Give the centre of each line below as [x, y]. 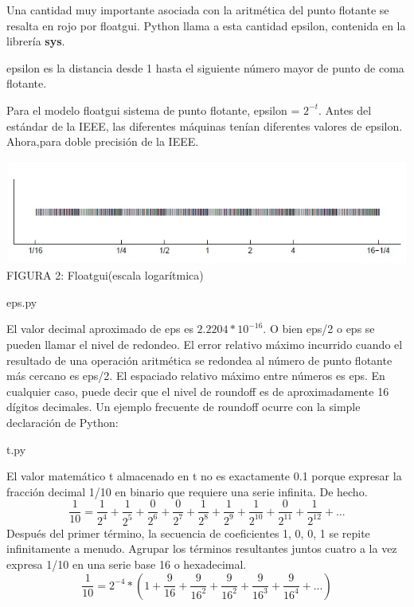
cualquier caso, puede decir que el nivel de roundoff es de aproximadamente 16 [198, 391]
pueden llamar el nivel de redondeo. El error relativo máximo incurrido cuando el [205, 345]
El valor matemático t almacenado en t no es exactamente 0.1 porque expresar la [204, 476]
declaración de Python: [62, 423]
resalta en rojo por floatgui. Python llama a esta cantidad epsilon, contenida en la [206, 25]
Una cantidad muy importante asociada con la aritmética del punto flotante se [198, 10]
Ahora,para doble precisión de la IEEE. [103, 141]
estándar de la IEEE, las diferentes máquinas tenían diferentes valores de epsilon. [205, 125]
